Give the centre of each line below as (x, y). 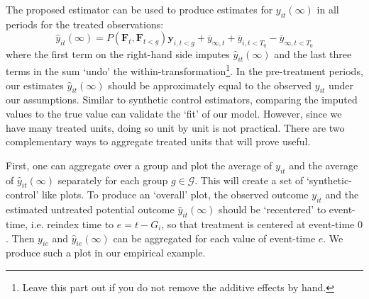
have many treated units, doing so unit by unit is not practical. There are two (175, 127)
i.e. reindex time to (72, 224)
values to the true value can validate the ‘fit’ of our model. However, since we (174, 114)
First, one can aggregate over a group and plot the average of (139, 165)
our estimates (35, 85)
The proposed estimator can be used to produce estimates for (139, 9)
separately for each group (113, 180)
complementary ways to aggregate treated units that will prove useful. (158, 141)
